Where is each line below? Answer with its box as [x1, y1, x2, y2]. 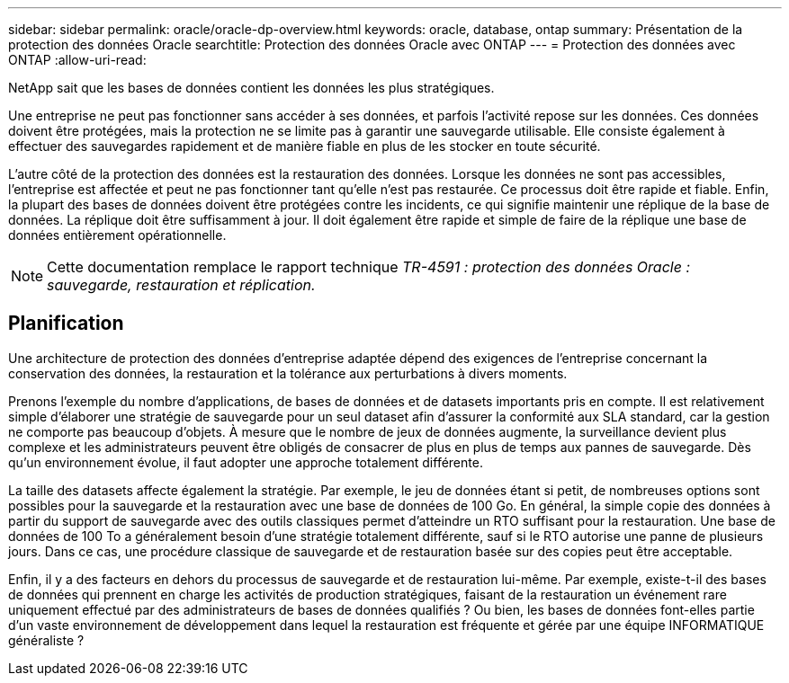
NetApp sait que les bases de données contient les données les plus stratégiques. [8, 80, 495, 95]
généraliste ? [8, 632, 85, 648]
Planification [8, 312, 124, 335]
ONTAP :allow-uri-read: [8, 52, 147, 67]
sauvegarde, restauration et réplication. [47, 276, 316, 294]
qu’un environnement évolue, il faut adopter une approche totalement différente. [8, 454, 483, 470]
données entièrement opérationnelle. [8, 227, 227, 243]
